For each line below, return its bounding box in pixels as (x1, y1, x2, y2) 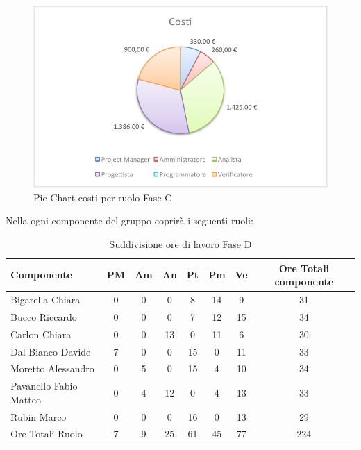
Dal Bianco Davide (10, 344, 91, 358)
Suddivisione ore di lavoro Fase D (109, 236, 252, 251)
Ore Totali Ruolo (10, 426, 83, 441)
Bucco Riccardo (10, 309, 77, 324)
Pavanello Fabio (10, 378, 78, 393)
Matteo (10, 392, 41, 406)
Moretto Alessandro (10, 361, 94, 376)
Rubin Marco (10, 409, 67, 424)
